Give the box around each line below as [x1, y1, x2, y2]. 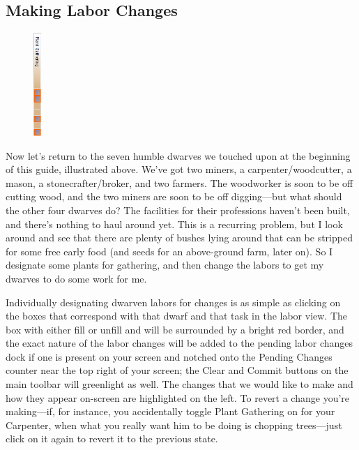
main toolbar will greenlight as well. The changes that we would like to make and [6, 377, 353, 391]
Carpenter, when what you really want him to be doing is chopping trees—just [6, 417, 342, 432]
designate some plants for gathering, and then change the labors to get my [6, 257, 324, 272]
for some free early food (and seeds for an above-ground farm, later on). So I [6, 243, 333, 258]
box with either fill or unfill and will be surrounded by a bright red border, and [6, 322, 344, 336]
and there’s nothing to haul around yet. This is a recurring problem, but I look [6, 216, 343, 231]
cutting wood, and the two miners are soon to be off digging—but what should [6, 189, 342, 204]
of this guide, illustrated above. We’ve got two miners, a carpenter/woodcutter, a [6, 162, 352, 177]
